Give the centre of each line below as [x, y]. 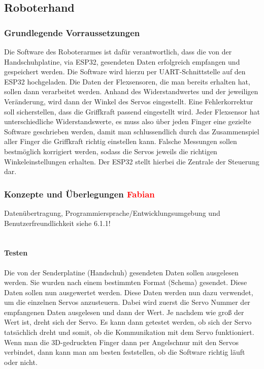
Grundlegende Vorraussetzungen [72, 32]
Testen [16, 253]
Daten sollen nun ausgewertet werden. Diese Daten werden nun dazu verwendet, [129, 292]
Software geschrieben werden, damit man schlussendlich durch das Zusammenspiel [132, 131]
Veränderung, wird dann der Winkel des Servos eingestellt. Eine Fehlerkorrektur [129, 101]
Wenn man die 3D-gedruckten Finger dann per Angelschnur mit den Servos [121, 342]
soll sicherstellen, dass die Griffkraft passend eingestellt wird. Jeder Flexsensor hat [132, 111]
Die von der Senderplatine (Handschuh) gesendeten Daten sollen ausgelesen [121, 272]
